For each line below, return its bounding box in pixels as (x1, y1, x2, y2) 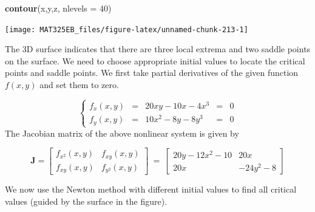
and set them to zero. (39, 78, 119, 91)
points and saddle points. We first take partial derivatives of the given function (5, 66, 299, 79)
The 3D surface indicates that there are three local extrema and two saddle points (5, 43, 311, 55)
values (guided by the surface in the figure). (5, 194, 168, 207)
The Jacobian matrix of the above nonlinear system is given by (5, 126, 239, 139)
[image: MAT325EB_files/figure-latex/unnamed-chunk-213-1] (5, 25, 248, 34)
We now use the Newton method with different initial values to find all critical (5, 183, 297, 196)
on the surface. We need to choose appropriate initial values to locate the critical (5, 54, 305, 67)
